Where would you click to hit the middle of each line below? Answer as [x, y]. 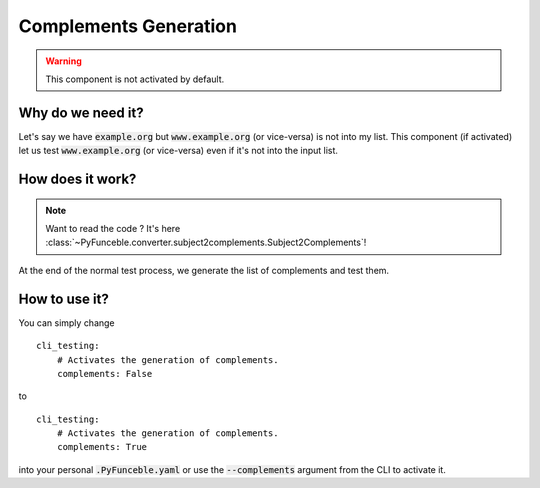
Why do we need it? [81, 112]
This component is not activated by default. [135, 79]
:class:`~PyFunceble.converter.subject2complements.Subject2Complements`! [206, 242]
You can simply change [66, 322]
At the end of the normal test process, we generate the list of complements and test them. [204, 270]
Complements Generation [127, 26]
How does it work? [77, 179]
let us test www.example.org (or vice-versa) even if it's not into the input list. [178, 151]
